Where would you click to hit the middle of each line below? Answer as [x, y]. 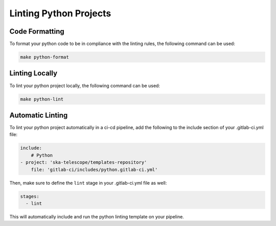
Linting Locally [33, 73]
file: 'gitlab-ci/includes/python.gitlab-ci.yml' [94, 169]
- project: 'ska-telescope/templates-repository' [84, 162]
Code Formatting [37, 31]
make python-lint [42, 99]
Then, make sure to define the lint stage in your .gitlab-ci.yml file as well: [88, 183]
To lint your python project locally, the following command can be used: [85, 85]
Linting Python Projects [60, 13]
